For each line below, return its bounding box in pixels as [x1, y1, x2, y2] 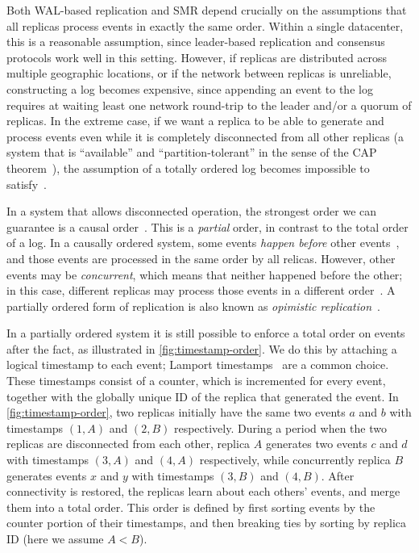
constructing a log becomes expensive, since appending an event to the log [6, 80, 373, 97]
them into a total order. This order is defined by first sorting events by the [6, 498, 375, 515]
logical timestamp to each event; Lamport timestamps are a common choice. [6, 356, 389, 373]
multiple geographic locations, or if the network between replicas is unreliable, [6, 65, 392, 82]
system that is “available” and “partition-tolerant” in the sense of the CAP [6, 144, 377, 161]
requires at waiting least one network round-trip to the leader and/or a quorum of [6, 96, 412, 113]
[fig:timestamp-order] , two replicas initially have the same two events [6, 404, 346, 421]
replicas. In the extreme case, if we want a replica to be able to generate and [6, 112, 384, 129]
